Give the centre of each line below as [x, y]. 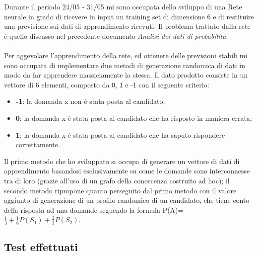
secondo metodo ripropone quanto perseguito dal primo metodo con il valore [120, 190]
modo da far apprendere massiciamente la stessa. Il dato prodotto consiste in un [126, 75]
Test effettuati [41, 246]
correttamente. [38, 144]
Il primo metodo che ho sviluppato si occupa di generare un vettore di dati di [122, 161]
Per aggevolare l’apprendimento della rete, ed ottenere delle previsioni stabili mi [126, 55]
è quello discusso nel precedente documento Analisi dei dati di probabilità [115, 36]
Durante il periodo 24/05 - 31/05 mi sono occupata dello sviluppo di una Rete [123, 6]
